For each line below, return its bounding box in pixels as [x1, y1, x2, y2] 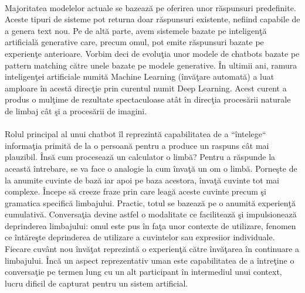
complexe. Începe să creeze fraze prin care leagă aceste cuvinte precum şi [5, 185, 266, 197]
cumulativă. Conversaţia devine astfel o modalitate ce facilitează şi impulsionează [5, 208, 297, 220]
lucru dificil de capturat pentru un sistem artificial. [5, 277, 188, 289]
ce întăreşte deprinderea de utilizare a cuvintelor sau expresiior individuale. [5, 231, 275, 243]
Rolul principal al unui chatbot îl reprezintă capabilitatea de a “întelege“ [5, 128, 266, 140]
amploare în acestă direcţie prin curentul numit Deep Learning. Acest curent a [5, 81, 287, 94]
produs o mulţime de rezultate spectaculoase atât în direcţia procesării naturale [5, 93, 291, 105]
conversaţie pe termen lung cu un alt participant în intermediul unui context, [5, 265, 282, 278]
